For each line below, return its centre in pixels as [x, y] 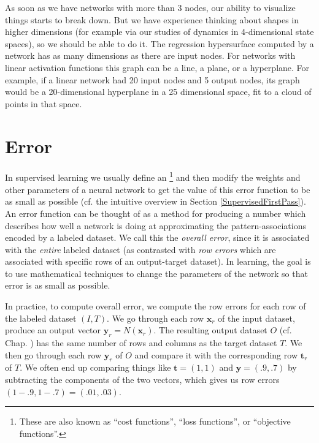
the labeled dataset [41, 318]
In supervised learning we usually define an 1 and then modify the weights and [153, 176]
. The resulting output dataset [210, 330]
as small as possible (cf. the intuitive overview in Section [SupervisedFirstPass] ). [156, 201]
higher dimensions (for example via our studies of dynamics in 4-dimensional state [159, 32]
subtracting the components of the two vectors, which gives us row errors [142, 380]
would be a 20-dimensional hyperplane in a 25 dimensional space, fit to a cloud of [158, 92]
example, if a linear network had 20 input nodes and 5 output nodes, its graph [152, 79]
